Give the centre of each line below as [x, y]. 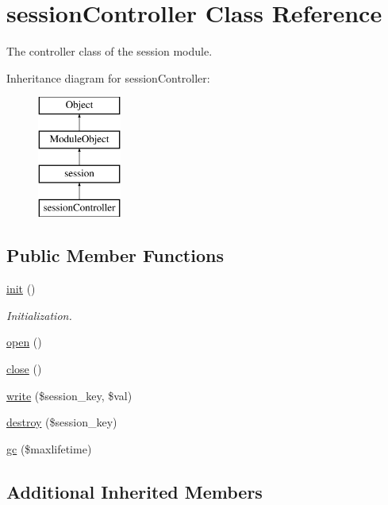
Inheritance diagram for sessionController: [108, 77]
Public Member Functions [115, 255]
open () [24, 342]
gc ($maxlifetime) [49, 448]
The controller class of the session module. [109, 51]
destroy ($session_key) [62, 422]
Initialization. [39, 315]
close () [24, 369]
